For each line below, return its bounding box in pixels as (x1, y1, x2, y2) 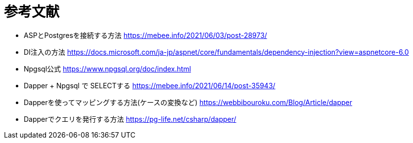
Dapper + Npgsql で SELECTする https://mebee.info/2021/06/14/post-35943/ (24, 81, 275, 90)
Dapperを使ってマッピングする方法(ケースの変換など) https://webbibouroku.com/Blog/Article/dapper (24, 98, 353, 107)
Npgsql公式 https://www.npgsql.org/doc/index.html (24, 64, 191, 73)
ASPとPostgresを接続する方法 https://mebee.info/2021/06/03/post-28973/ (24, 31, 267, 39)
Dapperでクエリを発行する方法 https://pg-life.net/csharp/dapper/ (24, 114, 236, 123)
